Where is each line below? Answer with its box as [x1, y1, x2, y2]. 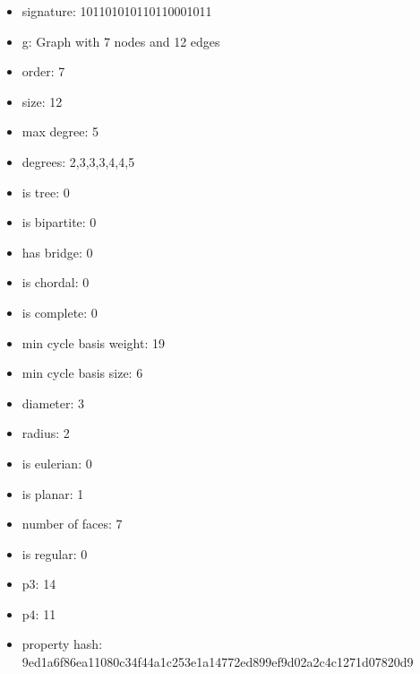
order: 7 [21, 62, 65, 81]
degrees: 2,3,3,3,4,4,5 [21, 152, 135, 171]
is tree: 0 [21, 182, 70, 201]
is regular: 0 [21, 544, 88, 563]
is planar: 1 [21, 484, 84, 503]
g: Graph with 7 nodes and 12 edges [21, 31, 220, 50]
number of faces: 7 [21, 514, 123, 533]
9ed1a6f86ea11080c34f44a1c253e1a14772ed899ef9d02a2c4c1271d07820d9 [21, 652, 414, 671]
